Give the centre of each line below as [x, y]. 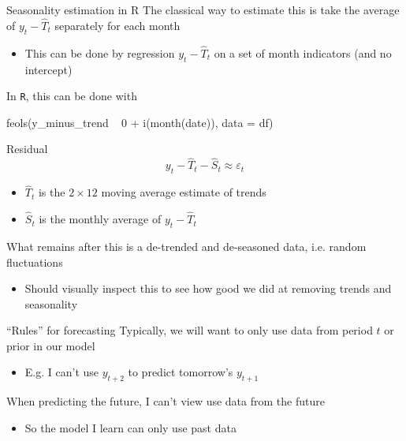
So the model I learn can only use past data [130, 427]
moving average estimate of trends [184, 192]
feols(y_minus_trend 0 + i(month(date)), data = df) [140, 122]
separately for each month [117, 25]
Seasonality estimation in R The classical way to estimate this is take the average [203, 9]
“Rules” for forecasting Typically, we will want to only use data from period [190, 330]
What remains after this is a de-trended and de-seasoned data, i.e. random [186, 246]
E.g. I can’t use [62, 372]
